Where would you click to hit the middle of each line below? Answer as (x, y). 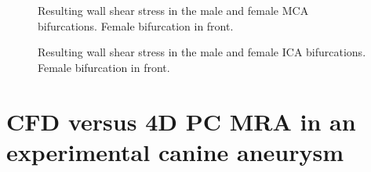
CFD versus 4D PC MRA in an (181, 121)
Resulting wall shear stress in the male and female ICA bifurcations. (202, 52)
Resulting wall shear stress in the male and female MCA (173, 10)
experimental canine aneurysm (175, 151)
